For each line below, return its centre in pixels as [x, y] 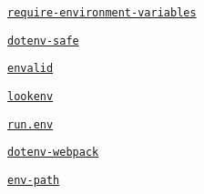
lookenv [31, 96]
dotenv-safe [43, 41]
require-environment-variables [102, 13]
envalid [31, 69]
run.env [31, 124]
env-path [34, 180]
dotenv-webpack [53, 153]
